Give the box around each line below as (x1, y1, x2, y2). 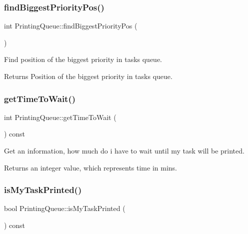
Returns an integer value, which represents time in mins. (4, 162, 177, 172)
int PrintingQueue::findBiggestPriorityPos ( (4, 20, 137, 31)
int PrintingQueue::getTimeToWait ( (4, 111, 116, 122)
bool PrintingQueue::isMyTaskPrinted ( (4, 203, 125, 213)
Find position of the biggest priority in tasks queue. (4, 54, 162, 64)
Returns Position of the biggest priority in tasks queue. (4, 71, 172, 81)
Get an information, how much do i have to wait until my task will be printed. (4, 145, 244, 155)
